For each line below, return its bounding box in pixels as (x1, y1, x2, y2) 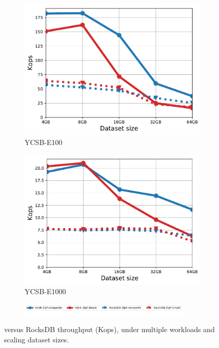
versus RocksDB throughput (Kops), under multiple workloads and (4, 324, 215, 335)
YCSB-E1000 (25, 286, 66, 297)
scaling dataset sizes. (4, 334, 69, 344)
